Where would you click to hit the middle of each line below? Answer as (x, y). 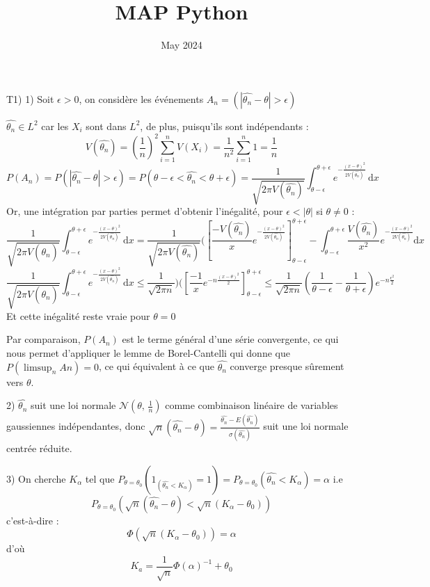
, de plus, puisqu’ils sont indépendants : (224, 126)
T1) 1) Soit (30, 98)
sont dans (106, 126)
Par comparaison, (43, 339)
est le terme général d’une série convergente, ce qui (230, 339)
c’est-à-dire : (33, 520)
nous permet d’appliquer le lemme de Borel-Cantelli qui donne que (148, 352)
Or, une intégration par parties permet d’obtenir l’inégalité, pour (145, 211)
